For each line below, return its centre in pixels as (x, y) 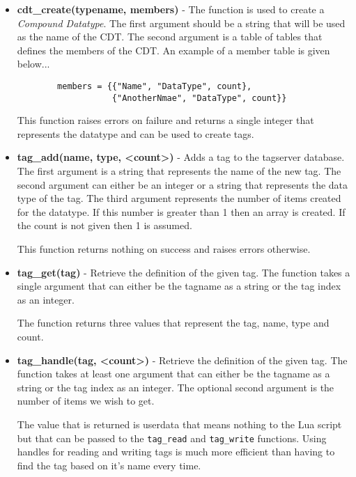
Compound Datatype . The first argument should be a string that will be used (181, 23)
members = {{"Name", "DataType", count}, (155, 86)
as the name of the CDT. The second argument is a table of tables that (170, 37)
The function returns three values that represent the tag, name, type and (173, 323)
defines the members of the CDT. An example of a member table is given (173, 50)
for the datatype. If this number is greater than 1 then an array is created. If (181, 211)
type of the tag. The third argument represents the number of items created (179, 198)
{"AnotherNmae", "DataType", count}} (199, 98)
